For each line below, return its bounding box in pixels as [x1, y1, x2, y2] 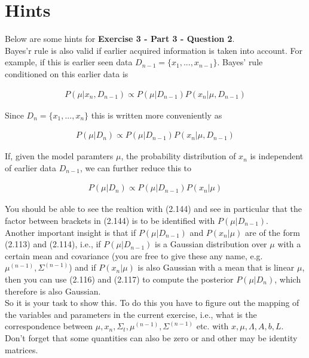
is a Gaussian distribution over [155, 238, 267, 250]
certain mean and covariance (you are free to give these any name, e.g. [5, 249, 263, 262]
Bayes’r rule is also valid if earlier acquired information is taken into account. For [5, 44, 302, 56]
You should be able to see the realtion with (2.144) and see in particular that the [5, 202, 302, 215]
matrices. [5, 343, 38, 356]
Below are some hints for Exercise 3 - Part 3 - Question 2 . [5, 32, 235, 45]
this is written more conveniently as [91, 108, 222, 121]
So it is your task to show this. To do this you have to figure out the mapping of [5, 296, 299, 309]
